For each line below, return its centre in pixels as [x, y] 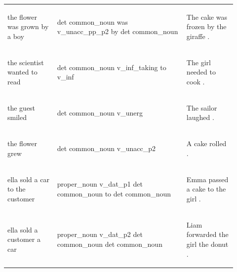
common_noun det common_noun [110, 244]
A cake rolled [206, 143]
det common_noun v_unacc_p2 [106, 148]
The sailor [202, 107]
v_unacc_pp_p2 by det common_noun [118, 31]
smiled [17, 117]
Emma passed [207, 179]
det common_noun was [92, 21]
